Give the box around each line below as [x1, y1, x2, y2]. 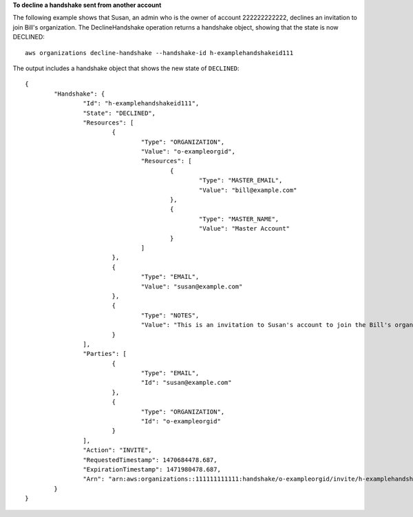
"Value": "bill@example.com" [198, 186, 297, 194]
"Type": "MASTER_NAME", [198, 215, 279, 223]
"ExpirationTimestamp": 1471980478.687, [83, 465, 222, 473]
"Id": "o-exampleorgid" [140, 417, 222, 425]
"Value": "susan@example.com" [140, 282, 243, 291]
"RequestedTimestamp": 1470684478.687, [83, 456, 218, 464]
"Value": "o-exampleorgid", [140, 148, 235, 156]
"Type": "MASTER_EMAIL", [198, 176, 283, 184]
